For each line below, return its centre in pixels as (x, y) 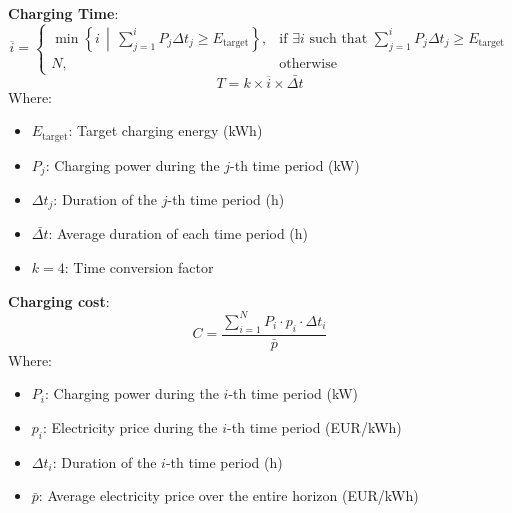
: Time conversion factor (139, 267)
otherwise (308, 64)
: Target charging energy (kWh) (165, 130)
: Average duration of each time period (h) (178, 233)
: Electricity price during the (130, 426)
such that (338, 38)
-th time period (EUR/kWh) (314, 426)
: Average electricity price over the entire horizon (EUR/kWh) (228, 495)
